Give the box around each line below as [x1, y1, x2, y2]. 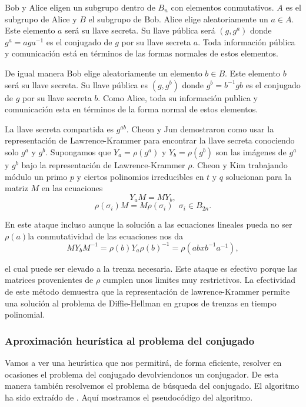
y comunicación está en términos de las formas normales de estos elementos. [5, 47, 278, 59]
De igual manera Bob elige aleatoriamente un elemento [5, 66, 202, 79]
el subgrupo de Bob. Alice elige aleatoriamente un [88, 12, 268, 25]
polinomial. [5, 308, 45, 321]
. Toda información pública [198, 35, 295, 48]
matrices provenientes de [5, 273, 94, 286]
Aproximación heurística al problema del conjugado [5, 333, 255, 348]
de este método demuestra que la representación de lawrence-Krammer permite [5, 285, 290, 298]
